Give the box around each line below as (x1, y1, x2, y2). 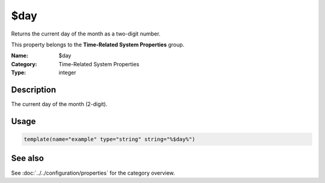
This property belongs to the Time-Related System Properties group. (11, 41, 185, 48)
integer (58, 69, 76, 76)
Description (11, 84, 57, 95)
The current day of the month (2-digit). (11, 101, 108, 108)
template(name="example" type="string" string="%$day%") (23, 136, 196, 143)
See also (11, 154, 45, 164)
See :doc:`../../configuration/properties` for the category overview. (11, 169, 175, 176)
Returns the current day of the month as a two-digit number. (11, 30, 161, 37)
